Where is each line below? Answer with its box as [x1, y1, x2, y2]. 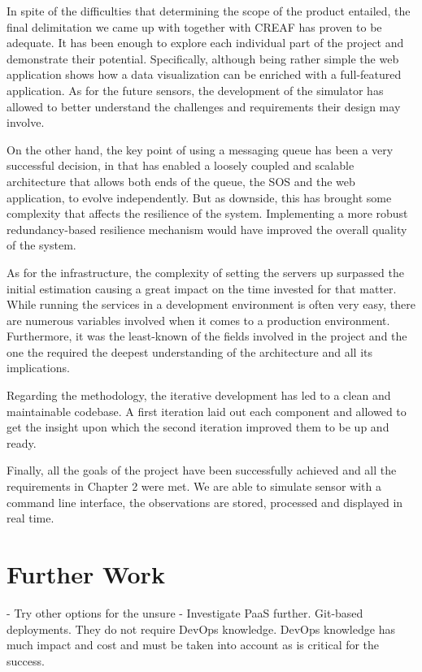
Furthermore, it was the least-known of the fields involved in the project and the [7, 327, 407, 345]
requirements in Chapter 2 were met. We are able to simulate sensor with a [7, 478, 381, 495]
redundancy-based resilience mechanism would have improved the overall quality [7, 220, 407, 237]
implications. [7, 359, 70, 376]
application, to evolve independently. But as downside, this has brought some [7, 189, 392, 206]
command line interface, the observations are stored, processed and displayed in [7, 493, 403, 510]
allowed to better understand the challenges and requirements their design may [7, 98, 401, 115]
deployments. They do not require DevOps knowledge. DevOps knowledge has [7, 620, 395, 637]
